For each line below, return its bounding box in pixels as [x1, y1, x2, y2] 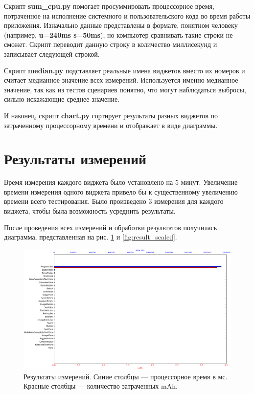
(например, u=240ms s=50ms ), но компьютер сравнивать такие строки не [4, 29, 233, 40]
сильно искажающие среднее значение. [4, 94, 120, 104]
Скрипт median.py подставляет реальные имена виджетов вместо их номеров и [4, 65, 245, 75]
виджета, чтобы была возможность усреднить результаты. [4, 206, 176, 216]
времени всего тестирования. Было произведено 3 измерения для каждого [4, 196, 224, 206]
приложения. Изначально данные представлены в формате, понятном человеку [4, 20, 238, 30]
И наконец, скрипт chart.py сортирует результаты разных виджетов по [4, 110, 218, 120]
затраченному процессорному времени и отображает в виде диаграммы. [4, 120, 218, 130]
